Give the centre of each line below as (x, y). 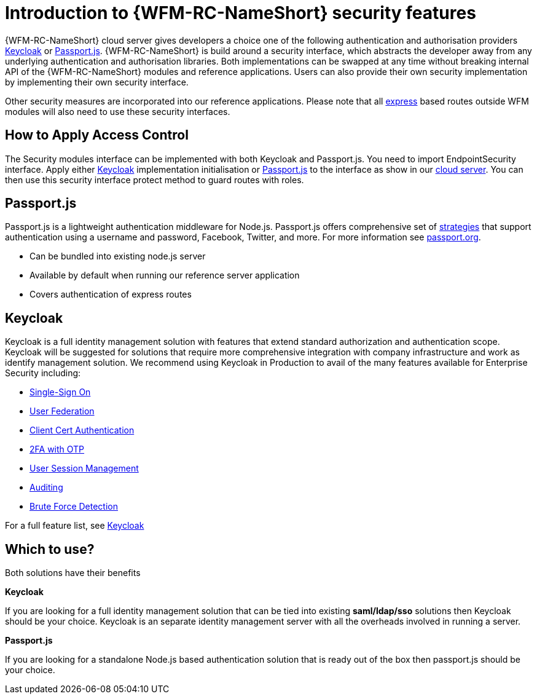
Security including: (43, 373)
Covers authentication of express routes (111, 294)
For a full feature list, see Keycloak (75, 526)
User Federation (62, 411)
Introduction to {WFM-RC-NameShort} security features (241, 13)
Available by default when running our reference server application (165, 275)
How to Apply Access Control (97, 135)
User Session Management (84, 468)
